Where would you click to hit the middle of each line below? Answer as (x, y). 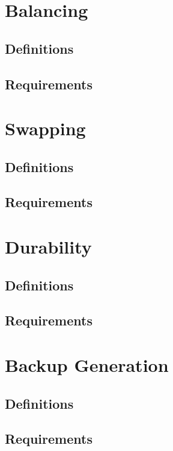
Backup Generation (87, 365)
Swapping (45, 128)
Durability (48, 247)
